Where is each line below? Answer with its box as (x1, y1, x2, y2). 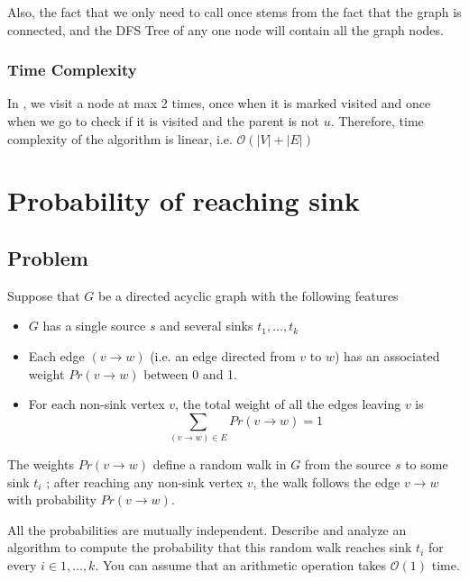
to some (405, 455, 448, 474)
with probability (7, 490, 97, 509)
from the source (304, 455, 391, 474)
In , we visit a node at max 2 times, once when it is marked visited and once (7, 94, 431, 113)
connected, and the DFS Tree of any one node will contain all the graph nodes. (7, 20, 444, 39)
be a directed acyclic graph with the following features (97, 286, 399, 304)
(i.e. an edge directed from (150, 346, 296, 365)
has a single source (42, 316, 146, 335)
